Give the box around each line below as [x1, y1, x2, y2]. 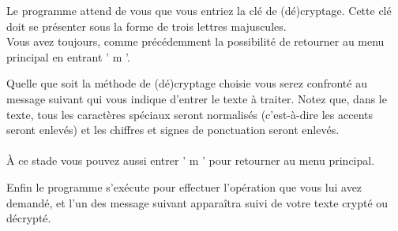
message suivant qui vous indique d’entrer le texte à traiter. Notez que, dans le [6, 90, 387, 106]
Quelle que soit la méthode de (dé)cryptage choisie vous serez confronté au [6, 75, 367, 91]
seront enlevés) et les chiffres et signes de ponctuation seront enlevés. [6, 121, 340, 138]
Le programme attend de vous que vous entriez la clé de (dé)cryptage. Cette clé [6, 2, 392, 18]
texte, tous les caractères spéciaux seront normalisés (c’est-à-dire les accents [6, 106, 374, 122]
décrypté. [6, 210, 51, 226]
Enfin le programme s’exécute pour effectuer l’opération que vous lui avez [6, 178, 362, 195]
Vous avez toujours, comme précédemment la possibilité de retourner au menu [6, 33, 385, 50]
